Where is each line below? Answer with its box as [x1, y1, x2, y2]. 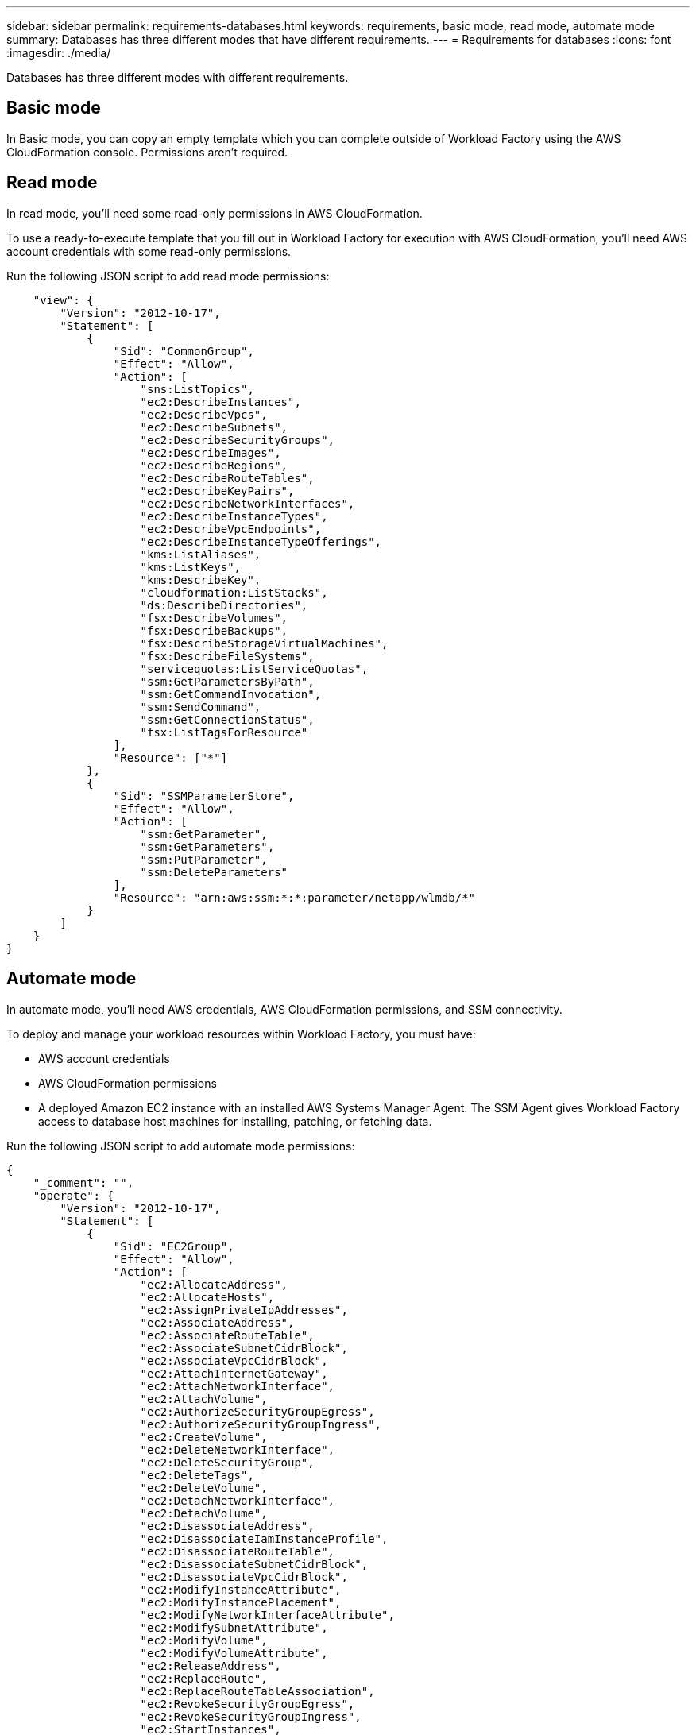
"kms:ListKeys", [140, 560, 242, 574]
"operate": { [33, 1188, 114, 1202]
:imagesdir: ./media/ [6, 46, 111, 60]
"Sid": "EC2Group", [113, 1239, 234, 1253]
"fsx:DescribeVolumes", [140, 611, 288, 624]
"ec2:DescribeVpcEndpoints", [140, 522, 322, 535]
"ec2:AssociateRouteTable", [140, 1328, 315, 1342]
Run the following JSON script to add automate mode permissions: [6, 1138, 355, 1153]
